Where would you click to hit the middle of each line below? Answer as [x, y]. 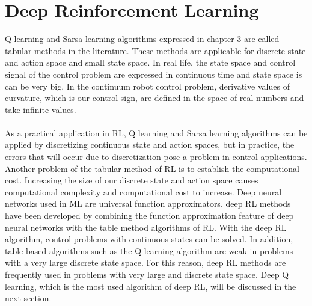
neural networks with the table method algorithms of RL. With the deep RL [146, 227]
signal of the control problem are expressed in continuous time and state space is [154, 74]
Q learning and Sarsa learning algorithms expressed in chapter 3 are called [142, 39]
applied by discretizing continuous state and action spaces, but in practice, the [150, 145]
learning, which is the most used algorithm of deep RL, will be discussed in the [151, 286]
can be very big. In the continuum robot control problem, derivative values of [147, 86]
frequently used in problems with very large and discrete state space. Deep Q [147, 274]
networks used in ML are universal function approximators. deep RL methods [148, 203]
